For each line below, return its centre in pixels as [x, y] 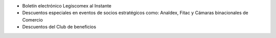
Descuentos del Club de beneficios [59, 27]
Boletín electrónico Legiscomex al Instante [67, 6]
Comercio [32, 19]
